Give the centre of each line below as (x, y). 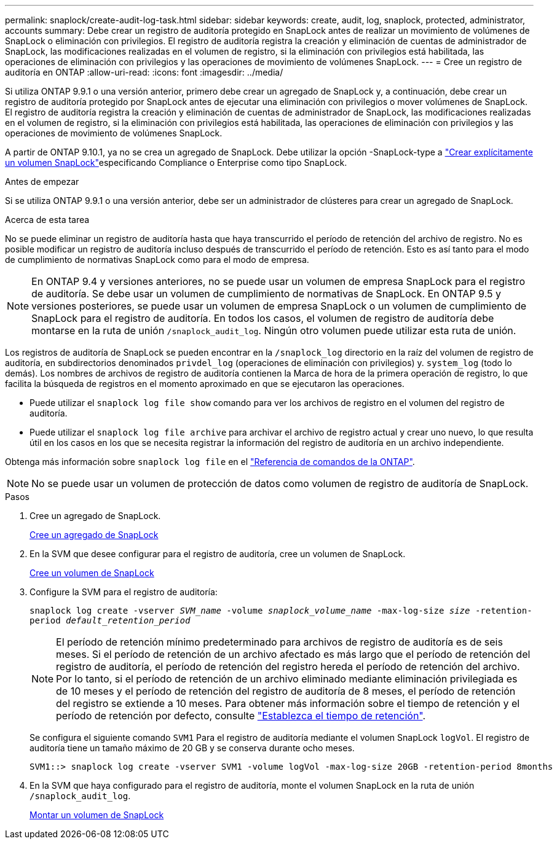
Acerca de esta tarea (47, 220)
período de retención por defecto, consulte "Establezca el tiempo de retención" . (241, 716)
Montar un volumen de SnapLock (97, 815)
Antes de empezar (42, 182)
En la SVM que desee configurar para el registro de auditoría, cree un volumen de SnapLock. (218, 554)
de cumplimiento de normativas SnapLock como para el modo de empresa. (157, 260)
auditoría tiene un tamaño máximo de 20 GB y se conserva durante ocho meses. (192, 748)
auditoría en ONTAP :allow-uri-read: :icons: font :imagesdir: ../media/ (144, 72)
